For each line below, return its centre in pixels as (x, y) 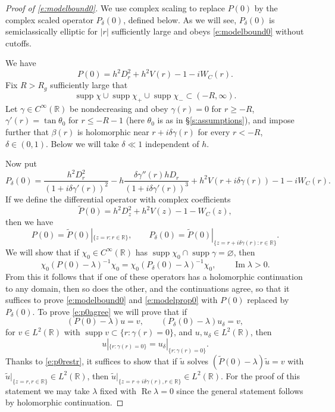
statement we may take (48, 390)
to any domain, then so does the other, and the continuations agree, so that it (148, 288)
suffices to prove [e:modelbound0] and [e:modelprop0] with (112, 300)
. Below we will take (82, 143)
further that (27, 131)
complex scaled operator (49, 19)
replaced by (268, 300)
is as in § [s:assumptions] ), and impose (226, 120)
